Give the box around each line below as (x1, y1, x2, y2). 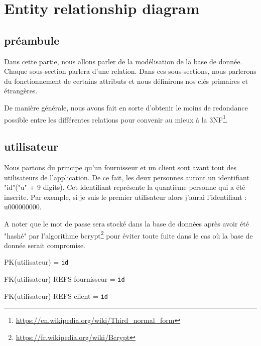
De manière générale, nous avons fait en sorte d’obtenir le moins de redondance (4, 102, 248, 112)
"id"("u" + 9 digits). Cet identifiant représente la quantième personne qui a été (4, 182, 245, 192)
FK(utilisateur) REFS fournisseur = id (4, 274, 125, 284)
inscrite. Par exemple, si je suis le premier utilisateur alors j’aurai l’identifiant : (4, 191, 247, 202)
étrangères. (4, 85, 38, 96)
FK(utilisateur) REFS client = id (4, 290, 108, 301)
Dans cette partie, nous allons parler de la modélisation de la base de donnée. (4, 56, 242, 66)
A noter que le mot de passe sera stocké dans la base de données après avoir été (4, 218, 249, 228)
